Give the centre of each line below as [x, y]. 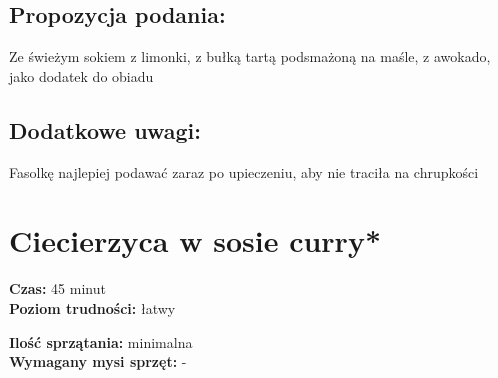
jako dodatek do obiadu [81, 75]
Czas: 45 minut [57, 288]
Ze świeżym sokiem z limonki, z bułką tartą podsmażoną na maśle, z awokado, [250, 56]
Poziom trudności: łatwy [92, 307]
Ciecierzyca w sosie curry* [195, 240]
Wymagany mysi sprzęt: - [98, 361]
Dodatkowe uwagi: [105, 129]
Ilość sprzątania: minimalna [101, 341]
